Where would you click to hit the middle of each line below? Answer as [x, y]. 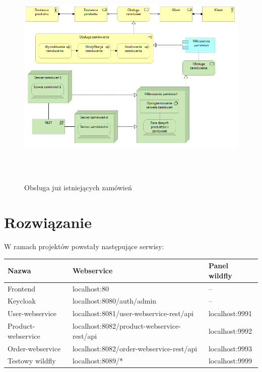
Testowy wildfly [32, 361]
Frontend [22, 288]
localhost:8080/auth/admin [114, 301]
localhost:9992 [230, 330]
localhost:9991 [230, 313]
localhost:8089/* [97, 361]
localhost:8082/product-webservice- [126, 326]
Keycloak [22, 301]
